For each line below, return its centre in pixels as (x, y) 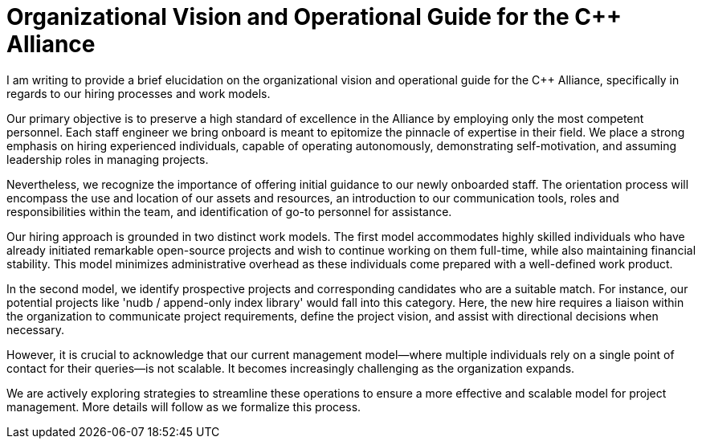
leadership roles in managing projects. (108, 159)
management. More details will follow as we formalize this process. (184, 406)
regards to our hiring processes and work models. (139, 93)
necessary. (36, 329)
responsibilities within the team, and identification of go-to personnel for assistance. (229, 211)
